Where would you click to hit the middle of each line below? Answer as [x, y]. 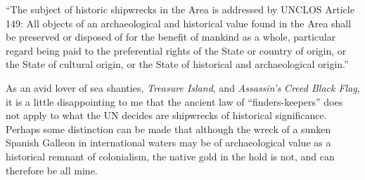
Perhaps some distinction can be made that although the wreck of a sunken [168, 129]
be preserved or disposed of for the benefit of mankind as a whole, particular [171, 37]
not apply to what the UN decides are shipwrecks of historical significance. [166, 115]
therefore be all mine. [52, 170]
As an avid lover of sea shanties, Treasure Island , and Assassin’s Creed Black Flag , [183, 87]
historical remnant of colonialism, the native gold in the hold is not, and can [170, 156]
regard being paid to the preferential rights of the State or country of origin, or [176, 50]
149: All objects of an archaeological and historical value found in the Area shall [179, 23]
